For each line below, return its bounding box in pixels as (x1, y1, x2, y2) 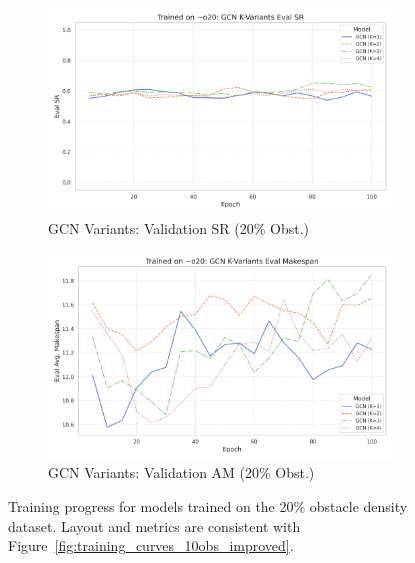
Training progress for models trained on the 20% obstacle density (8, 495, 408, 516)
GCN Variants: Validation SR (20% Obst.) (48, 217, 310, 238)
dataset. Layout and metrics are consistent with (8, 515, 301, 536)
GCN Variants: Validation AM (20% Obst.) (48, 462, 315, 483)
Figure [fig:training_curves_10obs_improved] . (8, 535, 294, 556)
